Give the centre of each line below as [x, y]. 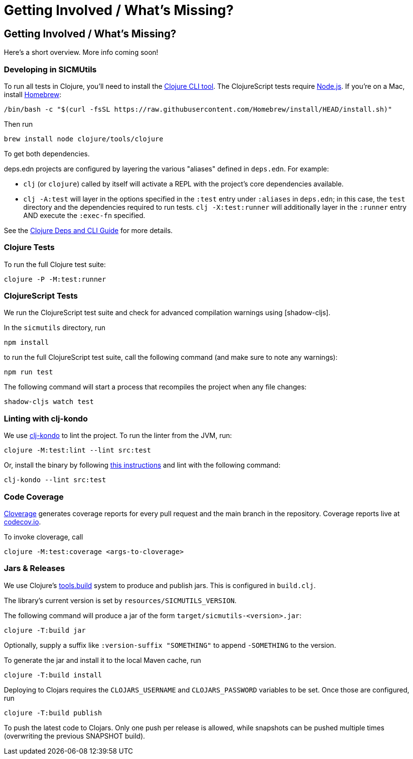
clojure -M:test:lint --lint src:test [78, 450]
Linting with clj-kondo [46, 418]
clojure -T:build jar [45, 630]
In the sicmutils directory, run [55, 328]
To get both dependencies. [47, 153]
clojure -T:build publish [53, 713]
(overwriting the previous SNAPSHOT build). [75, 736]
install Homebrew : [33, 94]
